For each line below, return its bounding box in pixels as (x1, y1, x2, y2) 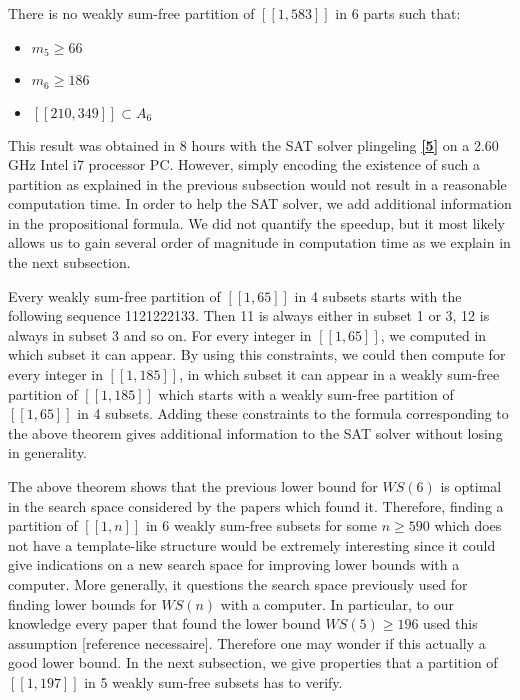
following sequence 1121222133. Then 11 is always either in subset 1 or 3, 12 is (8, 305, 490, 326)
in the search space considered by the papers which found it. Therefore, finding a (8, 495, 504, 516)
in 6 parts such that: (335, 3, 461, 23)
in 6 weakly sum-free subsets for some (145, 515, 377, 536)
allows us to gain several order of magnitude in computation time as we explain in (8, 232, 511, 253)
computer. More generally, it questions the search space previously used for (8, 573, 468, 594)
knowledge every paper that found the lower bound (8, 613, 321, 634)
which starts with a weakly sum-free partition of (158, 383, 454, 404)
